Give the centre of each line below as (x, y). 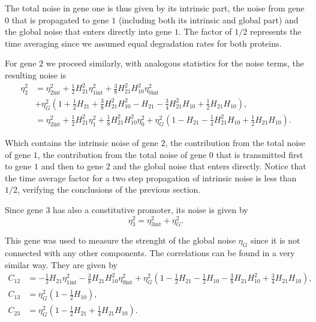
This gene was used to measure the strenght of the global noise (121, 240)
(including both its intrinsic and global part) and (208, 19)
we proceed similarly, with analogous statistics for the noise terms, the (175, 63)
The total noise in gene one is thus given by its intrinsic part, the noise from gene (155, 8)
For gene (21, 63)
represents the (276, 31)
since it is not (275, 240)
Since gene (24, 209)
